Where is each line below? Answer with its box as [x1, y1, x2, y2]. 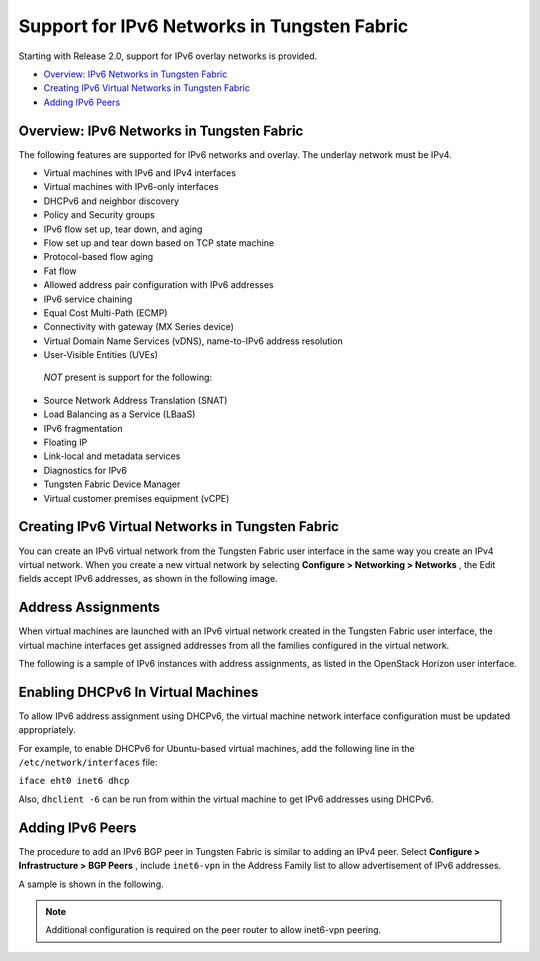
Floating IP [43, 436, 88, 449]
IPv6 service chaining [43, 293, 133, 305]
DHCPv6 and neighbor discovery [43, 195, 180, 207]
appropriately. [18, 724, 77, 736]
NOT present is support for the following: [43, 371, 213, 384]
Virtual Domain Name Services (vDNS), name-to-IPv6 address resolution [43, 335, 344, 347]
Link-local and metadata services [43, 450, 181, 462]
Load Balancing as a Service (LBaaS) [43, 408, 196, 420]
